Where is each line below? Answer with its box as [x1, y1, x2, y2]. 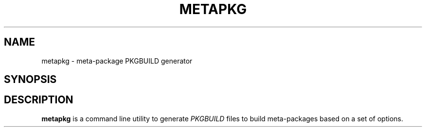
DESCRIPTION [4, 94, 73, 106]
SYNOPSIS [4, 73, 57, 86]
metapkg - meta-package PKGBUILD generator [41, 56, 193, 65]
